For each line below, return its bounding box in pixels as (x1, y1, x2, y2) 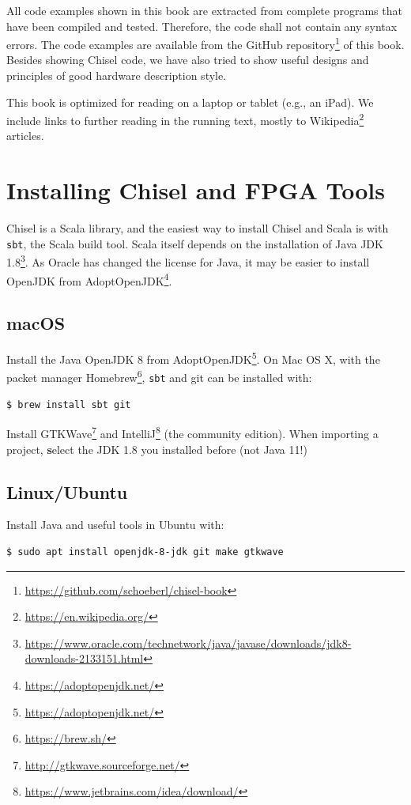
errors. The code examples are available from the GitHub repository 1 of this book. (6, 34, 405, 52)
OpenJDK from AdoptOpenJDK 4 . (6, 270, 172, 289)
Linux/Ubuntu (6, 479, 128, 504)
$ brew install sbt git (6, 399, 131, 410)
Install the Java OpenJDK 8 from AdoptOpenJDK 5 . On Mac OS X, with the (6, 349, 380, 367)
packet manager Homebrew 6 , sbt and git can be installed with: (6, 367, 312, 386)
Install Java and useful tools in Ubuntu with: (6, 516, 224, 533)
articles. (6, 127, 44, 144)
